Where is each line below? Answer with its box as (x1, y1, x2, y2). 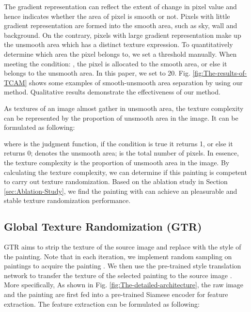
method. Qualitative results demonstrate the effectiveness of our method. (4, 87, 220, 97)
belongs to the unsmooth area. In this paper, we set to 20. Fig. (4, 68, 190, 78)
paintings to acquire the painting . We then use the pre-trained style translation (4, 261, 241, 271)
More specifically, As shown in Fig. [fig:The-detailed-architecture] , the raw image (4, 280, 244, 290)
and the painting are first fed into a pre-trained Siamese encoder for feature (4, 289, 228, 299)
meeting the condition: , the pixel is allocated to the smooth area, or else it (4, 58, 227, 68)
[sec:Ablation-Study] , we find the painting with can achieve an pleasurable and (4, 186, 237, 196)
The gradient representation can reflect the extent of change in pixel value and (4, 1, 237, 11)
